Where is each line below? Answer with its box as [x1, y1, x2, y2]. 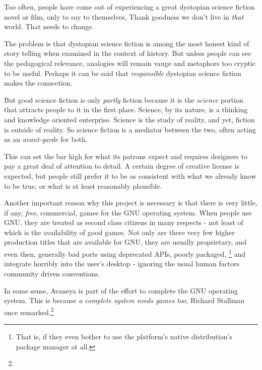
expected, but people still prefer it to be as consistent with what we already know [4, 170, 256, 181]
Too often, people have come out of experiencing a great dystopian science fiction [4, 2, 255, 12]
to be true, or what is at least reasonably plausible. [4, 180, 162, 191]
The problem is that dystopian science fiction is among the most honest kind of [4, 38, 249, 48]
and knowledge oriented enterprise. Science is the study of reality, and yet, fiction [4, 114, 255, 124]
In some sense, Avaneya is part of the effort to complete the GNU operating [4, 285, 238, 295]
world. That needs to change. [4, 21, 94, 32]
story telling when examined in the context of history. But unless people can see [4, 48, 251, 58]
